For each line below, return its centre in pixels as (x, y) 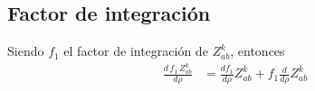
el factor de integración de (136, 51)
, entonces (258, 51)
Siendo (26, 51)
